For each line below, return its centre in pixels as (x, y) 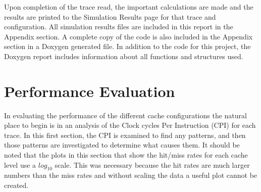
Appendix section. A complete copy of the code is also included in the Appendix (128, 36)
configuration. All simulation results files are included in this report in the (119, 27)
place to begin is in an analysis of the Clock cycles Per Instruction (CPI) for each (130, 125)
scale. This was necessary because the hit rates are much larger (152, 164)
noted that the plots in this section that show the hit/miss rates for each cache (126, 155)
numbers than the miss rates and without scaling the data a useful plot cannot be (131, 175)
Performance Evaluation (90, 91)
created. (16, 185)
